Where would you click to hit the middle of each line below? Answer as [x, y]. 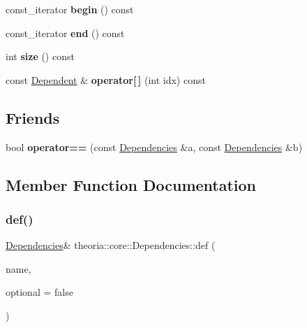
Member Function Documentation [131, 184]
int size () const [40, 56]
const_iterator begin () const [70, 9]
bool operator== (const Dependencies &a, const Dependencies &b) [154, 147]
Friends [33, 117]
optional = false [39, 292]
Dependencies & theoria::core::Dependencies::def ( [111, 245]
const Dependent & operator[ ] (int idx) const [106, 79]
